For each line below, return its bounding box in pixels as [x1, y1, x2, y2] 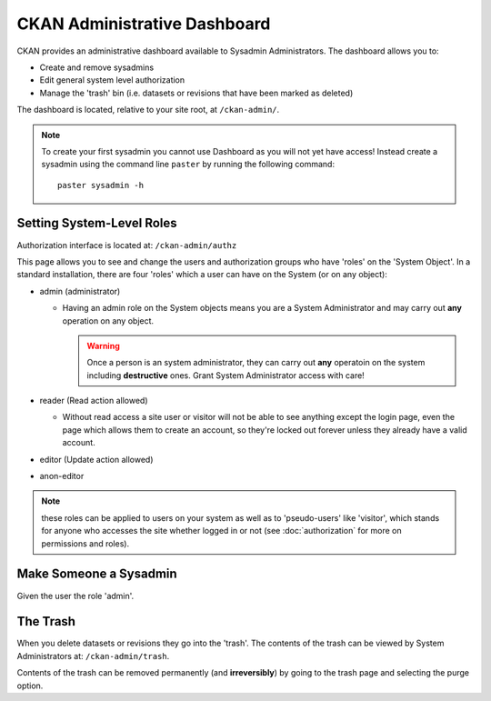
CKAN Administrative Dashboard [16, 14, 271, 34]
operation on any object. [62, 315, 155, 326]
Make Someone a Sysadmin [16, 566, 177, 582]
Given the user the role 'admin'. [16, 590, 135, 601]
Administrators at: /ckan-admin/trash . [16, 650, 170, 661]
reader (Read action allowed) [39, 396, 148, 406]
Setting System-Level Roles [16, 215, 177, 231]
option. [16, 680, 44, 691]
